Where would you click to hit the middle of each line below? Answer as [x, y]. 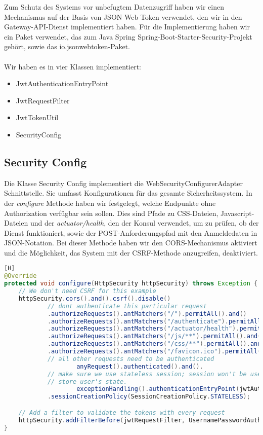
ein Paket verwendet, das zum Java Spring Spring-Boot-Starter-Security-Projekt [128, 36]
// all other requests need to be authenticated [131, 359]
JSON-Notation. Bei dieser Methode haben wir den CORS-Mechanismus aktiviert [131, 243]
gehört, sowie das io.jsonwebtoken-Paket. [67, 46]
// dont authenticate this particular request [127, 306]
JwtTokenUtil [37, 117]
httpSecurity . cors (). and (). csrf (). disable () [95, 298]
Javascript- [237, 213]
